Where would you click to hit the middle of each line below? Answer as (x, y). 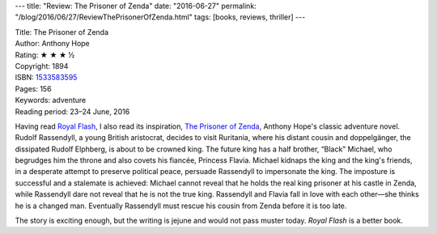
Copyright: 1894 (42, 66)
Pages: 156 (33, 88)
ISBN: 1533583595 (46, 78)
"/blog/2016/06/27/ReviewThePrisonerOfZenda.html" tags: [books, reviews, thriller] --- (160, 17)
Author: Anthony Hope (53, 44)
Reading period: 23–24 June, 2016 (72, 111)
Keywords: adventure (51, 100)
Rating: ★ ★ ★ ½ (45, 55)
